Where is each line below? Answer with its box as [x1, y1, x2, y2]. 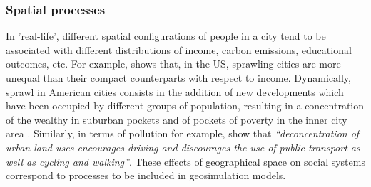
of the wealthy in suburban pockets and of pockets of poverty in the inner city [6, 112, 347, 127]
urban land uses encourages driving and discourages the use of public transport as [6, 139, 360, 154]
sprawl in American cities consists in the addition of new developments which [6, 84, 344, 99]
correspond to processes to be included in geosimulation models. [6, 168, 286, 183]
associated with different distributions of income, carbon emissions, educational [6, 42, 352, 57]
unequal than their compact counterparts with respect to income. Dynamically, [6, 70, 351, 85]
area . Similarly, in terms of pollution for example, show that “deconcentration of [6, 126, 360, 141]
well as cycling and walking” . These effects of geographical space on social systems [6, 154, 365, 169]
